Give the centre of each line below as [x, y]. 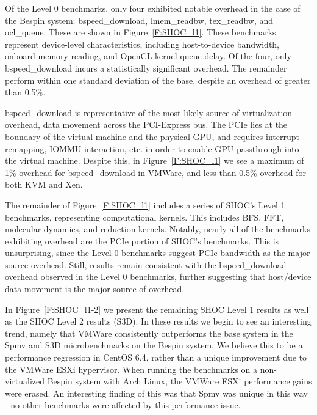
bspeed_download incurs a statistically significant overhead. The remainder [146, 68]
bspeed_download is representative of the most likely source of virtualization [149, 112]
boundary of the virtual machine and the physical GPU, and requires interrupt [152, 136]
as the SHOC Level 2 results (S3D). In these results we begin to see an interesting [158, 321]
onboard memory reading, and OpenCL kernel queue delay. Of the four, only [148, 56]
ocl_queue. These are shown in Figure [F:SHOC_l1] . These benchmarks [141, 32]
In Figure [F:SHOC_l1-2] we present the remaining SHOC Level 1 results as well [157, 309]
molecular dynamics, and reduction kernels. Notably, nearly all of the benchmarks [158, 229]
